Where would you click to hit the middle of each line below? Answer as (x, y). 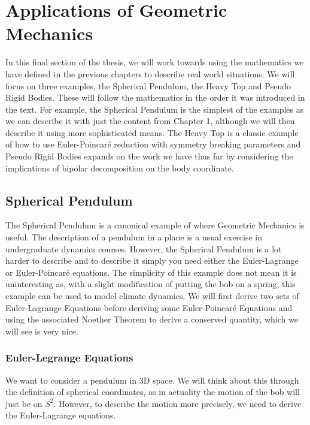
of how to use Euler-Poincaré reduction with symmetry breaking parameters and (153, 144)
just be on (24, 403)
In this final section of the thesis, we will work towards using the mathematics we (155, 62)
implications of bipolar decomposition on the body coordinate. (120, 168)
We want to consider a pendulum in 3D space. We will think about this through (152, 380)
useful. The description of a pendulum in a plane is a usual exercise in (134, 237)
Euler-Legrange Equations (69, 358)
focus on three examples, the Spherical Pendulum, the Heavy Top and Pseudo (148, 85)
